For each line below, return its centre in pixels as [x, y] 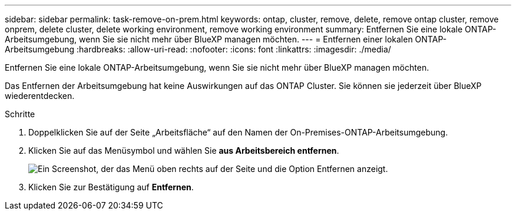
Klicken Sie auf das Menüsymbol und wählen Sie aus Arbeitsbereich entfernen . [184, 150]
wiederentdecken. [40, 96]
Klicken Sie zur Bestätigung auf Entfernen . [111, 187]
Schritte [20, 114]
